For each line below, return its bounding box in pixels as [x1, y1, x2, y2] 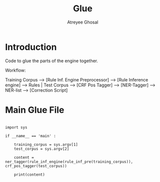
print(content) [14, 172, 45, 177]
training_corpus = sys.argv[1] [14, 142, 78, 147]
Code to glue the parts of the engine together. [5, 57, 98, 64]
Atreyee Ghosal [67, 19, 98, 25]
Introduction [5, 41, 57, 52]
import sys [5, 125, 28, 130]
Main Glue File [5, 104, 64, 115]
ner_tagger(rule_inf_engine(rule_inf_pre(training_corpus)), [5, 159, 133, 164]
